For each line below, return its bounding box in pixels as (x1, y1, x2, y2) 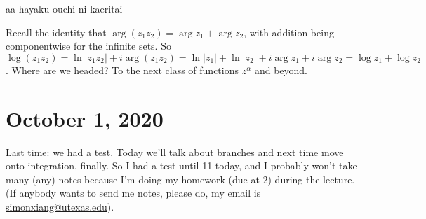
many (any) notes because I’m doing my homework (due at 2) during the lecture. (6, 171, 355, 186)
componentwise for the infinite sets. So (6, 38, 171, 53)
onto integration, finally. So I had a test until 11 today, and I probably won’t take (6, 158, 357, 173)
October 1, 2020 (6, 104, 164, 132)
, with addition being (244, 24, 334, 39)
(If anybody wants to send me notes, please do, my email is (6, 185, 261, 200)
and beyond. (254, 62, 307, 77)
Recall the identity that (6, 24, 107, 39)
